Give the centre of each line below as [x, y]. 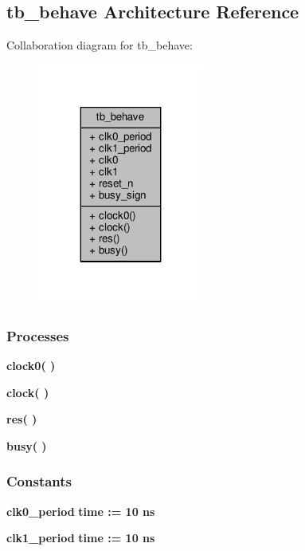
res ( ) [22, 419]
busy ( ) [27, 445]
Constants [39, 481]
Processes [38, 335]
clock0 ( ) [31, 365]
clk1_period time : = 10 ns [81, 538]
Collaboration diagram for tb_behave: [100, 45]
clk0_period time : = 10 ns [81, 511]
